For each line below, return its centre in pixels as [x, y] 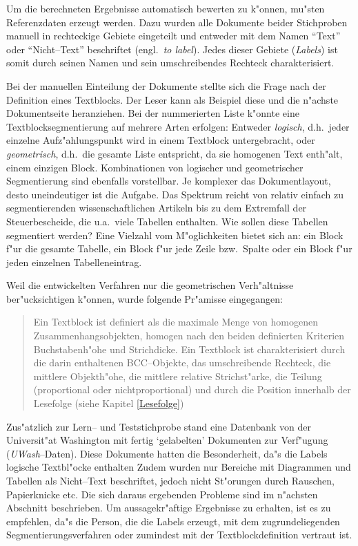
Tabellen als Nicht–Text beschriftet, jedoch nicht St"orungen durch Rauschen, [170, 480]
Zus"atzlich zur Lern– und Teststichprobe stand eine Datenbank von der [159, 426]
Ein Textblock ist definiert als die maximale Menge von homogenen [176, 322]
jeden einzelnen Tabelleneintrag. [74, 262]
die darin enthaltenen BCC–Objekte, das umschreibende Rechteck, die [182, 363]
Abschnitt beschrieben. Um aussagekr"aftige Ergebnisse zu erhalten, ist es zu [169, 508]
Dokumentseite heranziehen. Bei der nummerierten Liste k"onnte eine [153, 113]
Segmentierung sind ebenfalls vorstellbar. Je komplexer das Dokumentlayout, [169, 181]
